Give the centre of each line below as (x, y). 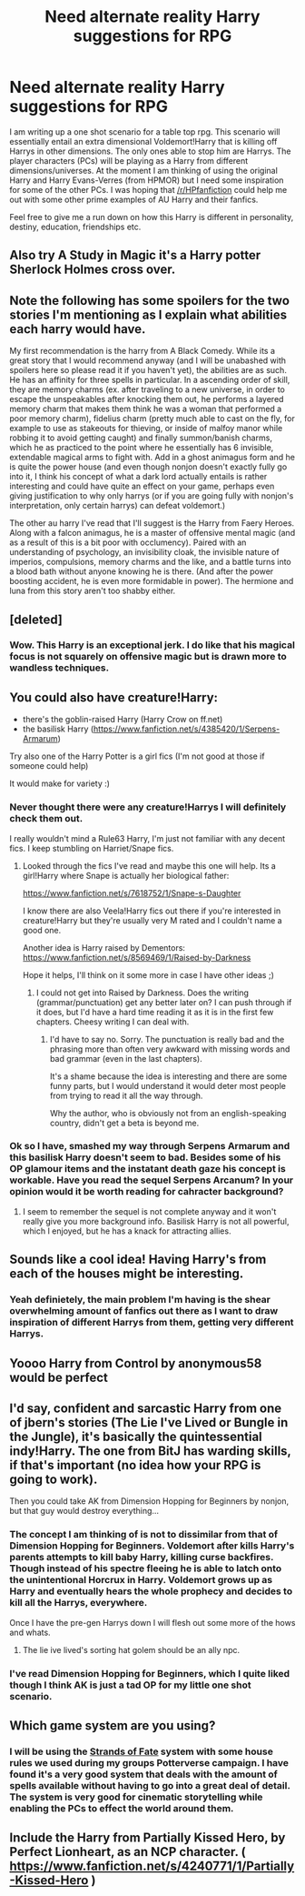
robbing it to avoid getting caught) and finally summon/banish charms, (141, 438)
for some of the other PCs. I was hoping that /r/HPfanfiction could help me (148, 189)
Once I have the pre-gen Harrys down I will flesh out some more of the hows (152, 1622)
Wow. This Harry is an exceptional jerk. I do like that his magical (152, 645)
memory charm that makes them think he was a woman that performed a (146, 409)
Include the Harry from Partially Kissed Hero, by (148, 1838)
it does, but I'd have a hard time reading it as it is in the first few (155, 1012)
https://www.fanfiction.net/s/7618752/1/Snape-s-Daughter (132, 893)
